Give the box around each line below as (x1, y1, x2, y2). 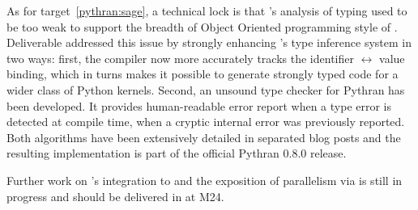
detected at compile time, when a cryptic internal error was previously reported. (6, 113, 405, 130)
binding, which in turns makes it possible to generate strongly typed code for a (6, 65, 399, 82)
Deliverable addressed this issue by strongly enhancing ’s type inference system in (6, 34, 412, 51)
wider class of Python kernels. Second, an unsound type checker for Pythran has (6, 81, 405, 98)
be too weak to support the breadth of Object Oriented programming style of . (6, 18, 398, 35)
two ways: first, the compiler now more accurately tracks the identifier (6, 49, 354, 66)
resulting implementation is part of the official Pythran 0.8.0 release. (6, 145, 347, 162)
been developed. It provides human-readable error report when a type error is (6, 97, 392, 114)
